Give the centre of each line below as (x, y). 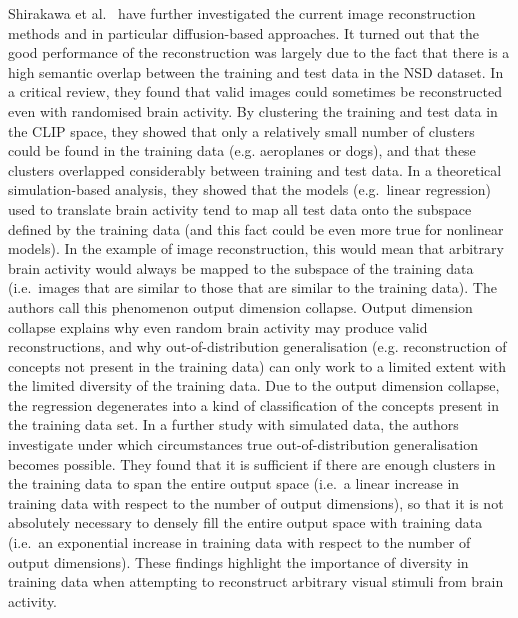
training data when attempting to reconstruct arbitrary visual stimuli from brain (256, 581)
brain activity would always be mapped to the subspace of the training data (241, 267)
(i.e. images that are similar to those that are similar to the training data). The (252, 287)
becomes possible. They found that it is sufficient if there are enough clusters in (252, 463)
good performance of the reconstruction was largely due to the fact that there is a (259, 52)
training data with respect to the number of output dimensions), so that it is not (256, 502)
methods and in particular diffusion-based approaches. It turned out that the (244, 32)
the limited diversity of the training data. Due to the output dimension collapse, (254, 385)
